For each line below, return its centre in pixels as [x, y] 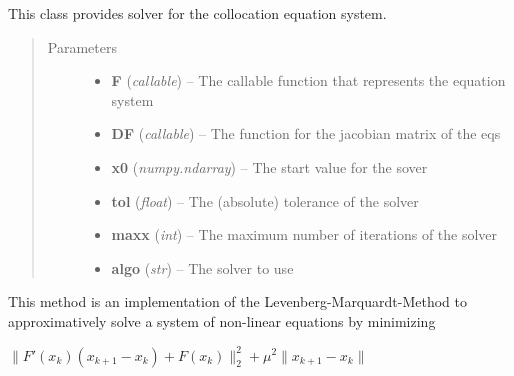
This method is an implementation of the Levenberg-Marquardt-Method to [237, 301]
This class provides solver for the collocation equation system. [197, 13]
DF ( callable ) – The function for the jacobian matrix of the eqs [306, 133]
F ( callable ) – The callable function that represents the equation [308, 80]
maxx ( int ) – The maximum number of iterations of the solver [304, 234]
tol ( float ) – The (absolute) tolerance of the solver [265, 200]
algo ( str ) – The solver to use [202, 267]
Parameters [82, 46]
